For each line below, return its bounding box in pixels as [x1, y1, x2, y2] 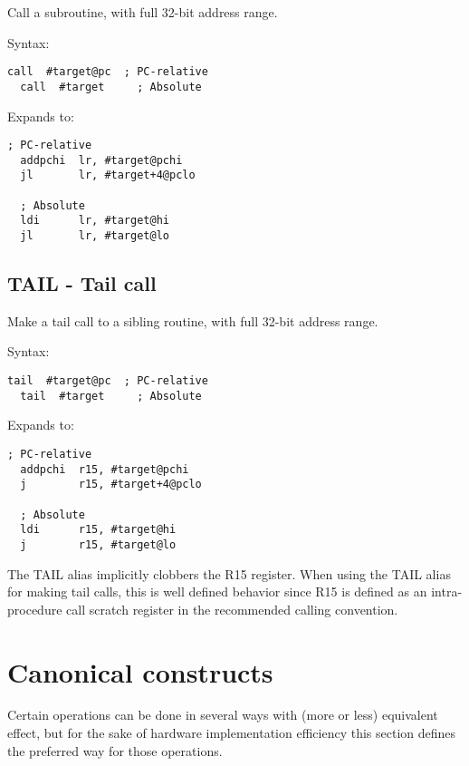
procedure [7, 599, 62, 618]
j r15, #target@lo [20, 538, 177, 551]
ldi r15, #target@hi [20, 523, 177, 537]
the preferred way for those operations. [7, 741, 223, 760]
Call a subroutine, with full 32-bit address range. [7, 3, 278, 21]
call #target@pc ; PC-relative [7, 65, 208, 79]
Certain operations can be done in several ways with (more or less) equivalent [7, 705, 438, 724]
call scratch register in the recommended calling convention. [66, 599, 398, 618]
